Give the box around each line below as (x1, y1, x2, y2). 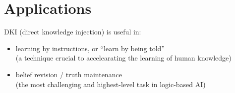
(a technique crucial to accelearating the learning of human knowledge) (15, 53, 232, 63)
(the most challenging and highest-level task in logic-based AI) (15, 79, 206, 89)
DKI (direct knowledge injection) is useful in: (4, 27, 141, 37)
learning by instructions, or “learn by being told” (15, 43, 165, 53)
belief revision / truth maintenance (15, 69, 122, 79)
